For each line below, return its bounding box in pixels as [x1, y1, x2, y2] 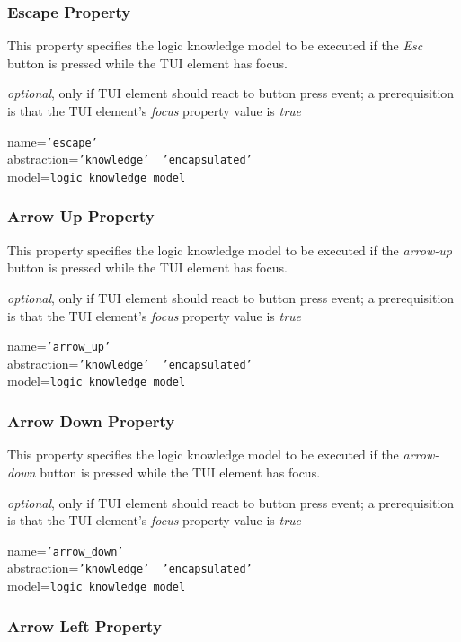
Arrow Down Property [7, 410, 175, 432]
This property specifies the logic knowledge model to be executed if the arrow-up [7, 240, 452, 259]
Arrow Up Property [7, 205, 155, 227]
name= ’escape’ [7, 131, 98, 150]
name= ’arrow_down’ [7, 540, 124, 559]
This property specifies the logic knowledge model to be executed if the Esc [7, 36, 423, 55]
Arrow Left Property [7, 614, 162, 637]
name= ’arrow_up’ [7, 336, 111, 355]
